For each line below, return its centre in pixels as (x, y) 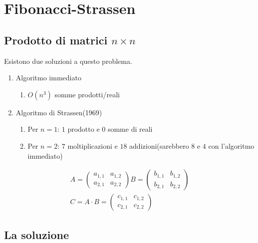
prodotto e (84, 129)
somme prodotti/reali (87, 94)
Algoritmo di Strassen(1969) (59, 112)
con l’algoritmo (231, 145)
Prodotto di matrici (56, 40)
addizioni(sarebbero (159, 145)
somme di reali (130, 129)
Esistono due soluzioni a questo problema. (68, 61)
